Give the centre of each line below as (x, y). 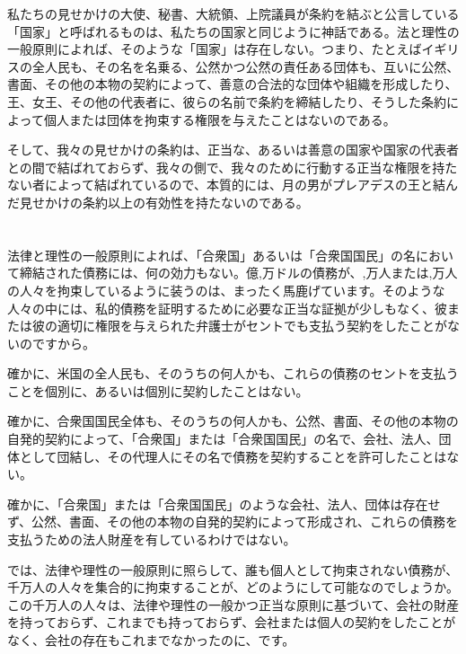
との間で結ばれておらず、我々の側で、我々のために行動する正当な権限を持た (233, 167)
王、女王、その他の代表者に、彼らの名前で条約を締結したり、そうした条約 (227, 101)
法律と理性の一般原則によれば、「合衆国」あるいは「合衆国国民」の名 (211, 255)
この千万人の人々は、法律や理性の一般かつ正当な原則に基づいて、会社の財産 (233, 604)
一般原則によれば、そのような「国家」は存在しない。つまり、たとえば (215, 49)
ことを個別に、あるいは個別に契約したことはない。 (158, 390)
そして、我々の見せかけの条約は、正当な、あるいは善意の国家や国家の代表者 (233, 150)
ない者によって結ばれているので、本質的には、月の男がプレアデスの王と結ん (233, 185)
